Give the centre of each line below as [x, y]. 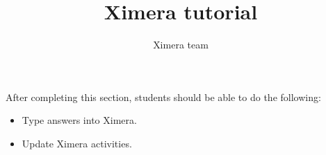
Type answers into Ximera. [79, 120]
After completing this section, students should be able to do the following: [163, 97]
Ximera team [181, 45]
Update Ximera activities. [77, 143]
